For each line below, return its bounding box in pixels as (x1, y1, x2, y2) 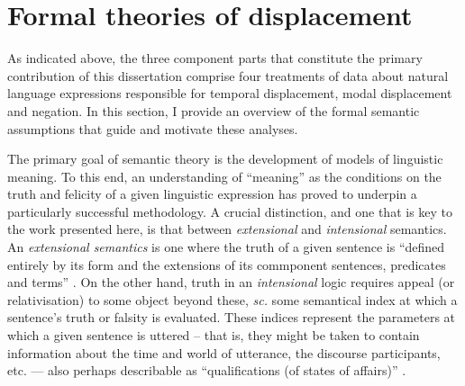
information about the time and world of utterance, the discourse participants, (7, 343, 441, 362)
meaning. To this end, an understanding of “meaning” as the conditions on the (7, 166, 442, 185)
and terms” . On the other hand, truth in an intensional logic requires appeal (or (7, 273, 455, 292)
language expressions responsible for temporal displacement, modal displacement (7, 84, 452, 103)
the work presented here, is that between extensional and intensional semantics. (7, 220, 447, 238)
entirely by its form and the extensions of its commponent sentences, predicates (7, 255, 446, 274)
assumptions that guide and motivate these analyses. (7, 119, 298, 138)
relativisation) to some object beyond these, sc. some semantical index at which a (7, 290, 458, 309)
